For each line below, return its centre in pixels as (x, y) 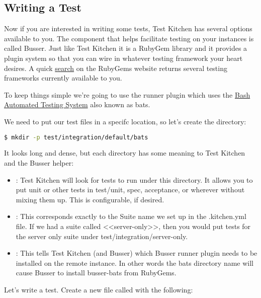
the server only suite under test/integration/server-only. (102, 236)
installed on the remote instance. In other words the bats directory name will (135, 263)
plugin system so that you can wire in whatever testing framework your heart (123, 58)
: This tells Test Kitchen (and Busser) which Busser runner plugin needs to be (137, 253)
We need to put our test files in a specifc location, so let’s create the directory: (125, 121)
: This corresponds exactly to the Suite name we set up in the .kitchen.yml (131, 216)
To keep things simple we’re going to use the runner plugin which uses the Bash (127, 94)
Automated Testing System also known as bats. (77, 104)
